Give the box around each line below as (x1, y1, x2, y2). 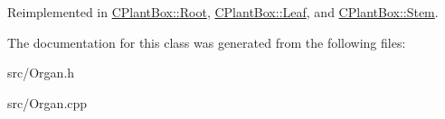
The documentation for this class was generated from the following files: (7, 32, 406, 51)
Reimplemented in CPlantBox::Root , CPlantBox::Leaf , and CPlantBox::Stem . (7, 3, 439, 21)
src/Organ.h (7, 63, 75, 82)
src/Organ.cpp (7, 93, 88, 112)
